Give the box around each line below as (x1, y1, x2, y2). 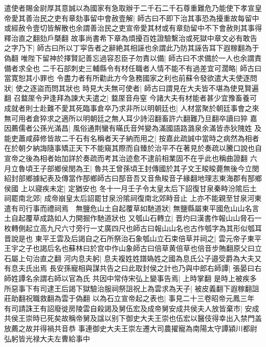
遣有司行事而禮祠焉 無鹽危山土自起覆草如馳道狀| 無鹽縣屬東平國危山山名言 (4, 202, 259, 213)
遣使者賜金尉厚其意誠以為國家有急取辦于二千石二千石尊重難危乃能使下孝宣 (4, 3, 255, 13)
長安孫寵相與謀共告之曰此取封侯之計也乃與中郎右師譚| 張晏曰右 (49, 263, 262, 273)
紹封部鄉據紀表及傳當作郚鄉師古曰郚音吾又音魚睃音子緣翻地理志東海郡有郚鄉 (4, 173, 262, 183)
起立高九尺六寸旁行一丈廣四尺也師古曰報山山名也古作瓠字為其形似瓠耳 (25, 223, 262, 234)
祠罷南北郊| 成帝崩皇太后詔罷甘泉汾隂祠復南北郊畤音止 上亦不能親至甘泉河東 (4, 193, 262, 203)
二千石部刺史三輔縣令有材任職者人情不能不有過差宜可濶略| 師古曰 (42, 62, 262, 73)
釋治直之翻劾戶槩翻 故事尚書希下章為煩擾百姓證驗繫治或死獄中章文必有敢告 (4, 32, 257, 43)
